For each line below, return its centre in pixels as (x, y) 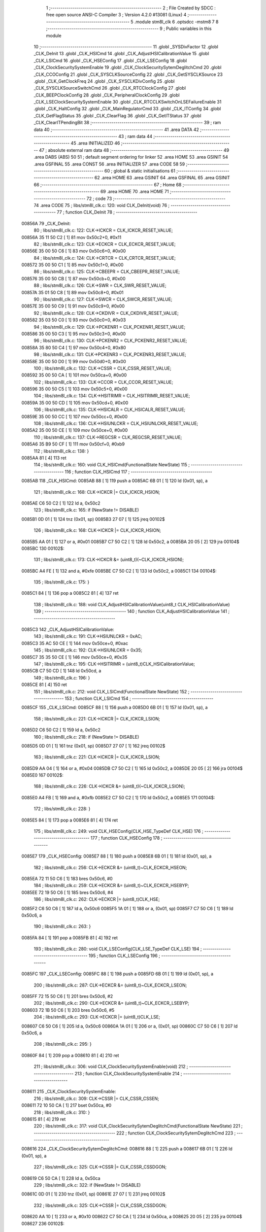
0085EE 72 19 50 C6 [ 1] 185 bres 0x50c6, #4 (67, 892)
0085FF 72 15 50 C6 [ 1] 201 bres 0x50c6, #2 (67, 996)
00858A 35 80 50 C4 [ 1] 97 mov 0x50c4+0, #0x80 (74, 347)
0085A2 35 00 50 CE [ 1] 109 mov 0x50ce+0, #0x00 (75, 430)
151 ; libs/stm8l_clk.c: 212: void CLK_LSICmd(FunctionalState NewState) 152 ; (112, 691)
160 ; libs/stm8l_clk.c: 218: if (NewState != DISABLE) (86, 737)
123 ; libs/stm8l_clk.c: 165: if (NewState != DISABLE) (86, 510)
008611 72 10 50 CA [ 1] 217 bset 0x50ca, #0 (66, 1105)
